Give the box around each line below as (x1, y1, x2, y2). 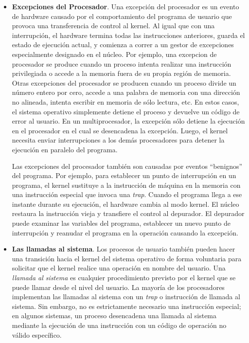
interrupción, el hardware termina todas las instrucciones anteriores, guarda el (12, 30, 245, 40)
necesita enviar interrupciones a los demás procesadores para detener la (12, 135, 225, 145)
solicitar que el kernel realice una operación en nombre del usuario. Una (12, 263, 226, 273)
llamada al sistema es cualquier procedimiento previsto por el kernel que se (12, 272, 236, 283)
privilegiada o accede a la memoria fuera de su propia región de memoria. (12, 68, 231, 78)
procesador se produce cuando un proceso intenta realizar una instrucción (12, 58, 231, 69)
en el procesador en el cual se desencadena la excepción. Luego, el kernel (12, 125, 228, 135)
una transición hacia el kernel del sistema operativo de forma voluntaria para (12, 253, 242, 263)
